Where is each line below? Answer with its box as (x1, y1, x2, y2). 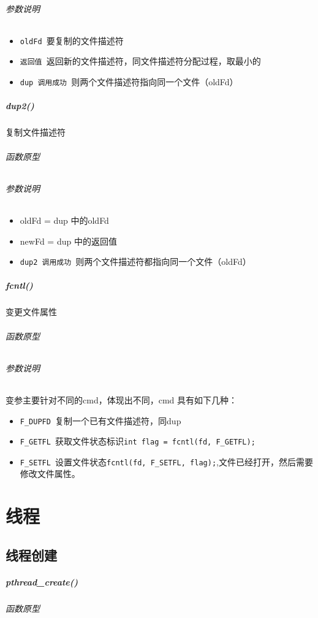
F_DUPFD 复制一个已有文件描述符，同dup (20, 414, 181, 427)
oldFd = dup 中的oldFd (20, 213, 109, 226)
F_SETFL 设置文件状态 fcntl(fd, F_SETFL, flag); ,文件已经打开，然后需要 (20, 455, 313, 468)
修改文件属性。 (20, 467, 80, 480)
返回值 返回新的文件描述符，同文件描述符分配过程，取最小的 (20, 55, 261, 67)
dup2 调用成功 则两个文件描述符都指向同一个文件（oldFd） (20, 255, 251, 268)
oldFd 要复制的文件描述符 (20, 34, 124, 47)
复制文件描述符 (6, 126, 66, 139)
